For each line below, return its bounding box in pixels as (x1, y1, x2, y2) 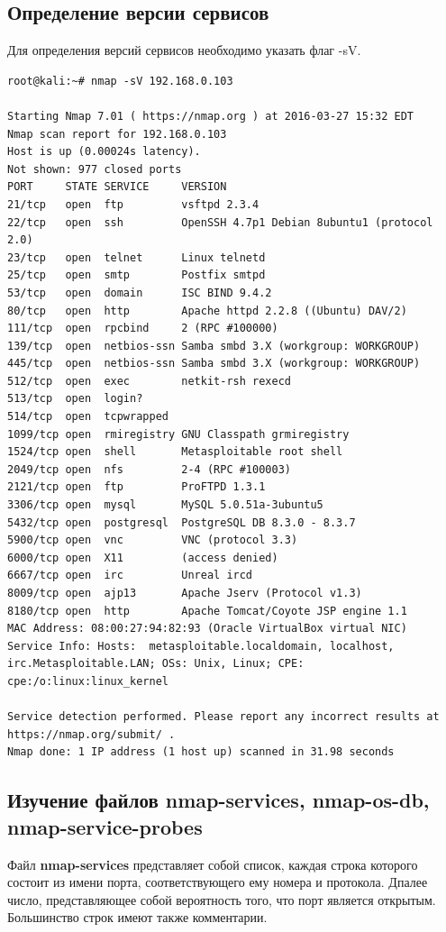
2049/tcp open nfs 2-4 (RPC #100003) (7, 462, 291, 476)
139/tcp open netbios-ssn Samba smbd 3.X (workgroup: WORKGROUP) (7, 339, 421, 352)
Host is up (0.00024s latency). (7, 145, 201, 159)
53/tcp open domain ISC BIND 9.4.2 (7, 286, 272, 299)
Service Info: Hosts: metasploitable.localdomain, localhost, (7, 639, 395, 653)
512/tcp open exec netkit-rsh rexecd (7, 374, 291, 388)
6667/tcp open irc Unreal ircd (7, 569, 253, 582)
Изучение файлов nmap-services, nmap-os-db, (7, 786, 430, 814)
